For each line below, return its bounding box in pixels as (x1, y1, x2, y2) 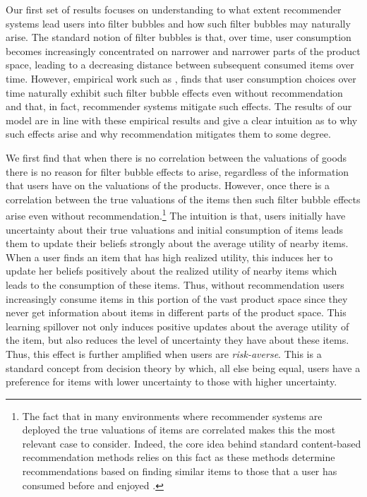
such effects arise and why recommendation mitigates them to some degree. (6, 126, 331, 141)
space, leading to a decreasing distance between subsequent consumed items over (6, 57, 354, 72)
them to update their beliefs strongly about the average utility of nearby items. (6, 236, 349, 251)
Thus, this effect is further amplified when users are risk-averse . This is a (6, 346, 322, 361)
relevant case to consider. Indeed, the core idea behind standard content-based (22, 436, 361, 450)
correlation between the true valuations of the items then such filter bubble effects (6, 191, 361, 206)
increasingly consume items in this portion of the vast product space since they (6, 291, 348, 306)
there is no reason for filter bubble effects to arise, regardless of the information (6, 164, 349, 179)
